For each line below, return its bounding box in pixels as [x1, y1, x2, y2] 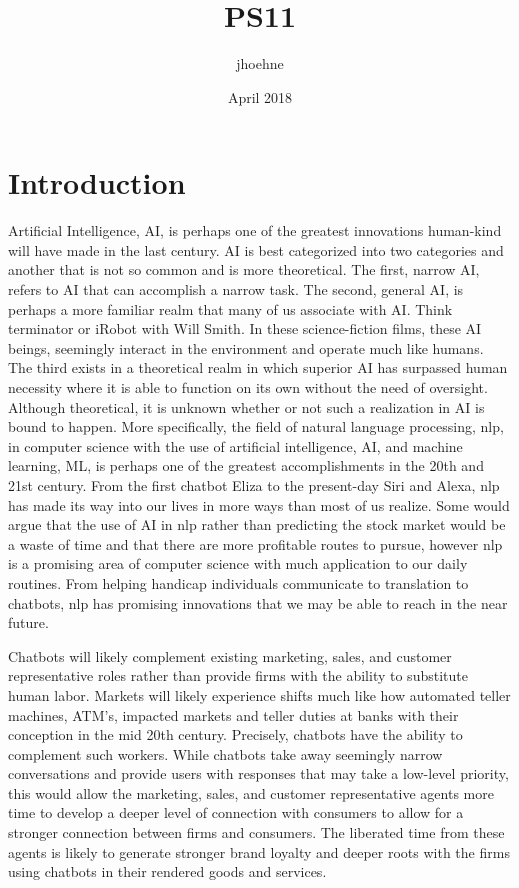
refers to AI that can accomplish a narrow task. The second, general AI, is [8, 279, 464, 300]
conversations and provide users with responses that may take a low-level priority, [8, 763, 509, 784]
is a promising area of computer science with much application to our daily [8, 553, 468, 574]
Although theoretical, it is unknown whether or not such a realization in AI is [8, 396, 485, 417]
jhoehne [236, 53, 284, 74]
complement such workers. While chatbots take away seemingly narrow [8, 743, 443, 764]
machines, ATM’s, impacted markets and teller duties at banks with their [8, 704, 459, 725]
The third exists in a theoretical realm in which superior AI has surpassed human [8, 357, 508, 378]
